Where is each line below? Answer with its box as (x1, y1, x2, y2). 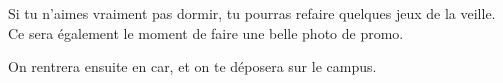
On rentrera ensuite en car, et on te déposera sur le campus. (8, 56, 377, 77)
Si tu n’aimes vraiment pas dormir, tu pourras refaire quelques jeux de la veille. (8, 3, 496, 23)
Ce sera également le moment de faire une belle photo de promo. (8, 22, 404, 43)
